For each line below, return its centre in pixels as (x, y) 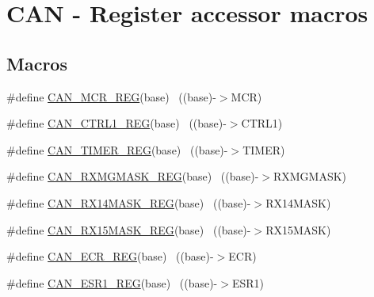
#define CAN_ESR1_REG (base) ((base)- (112, 282)
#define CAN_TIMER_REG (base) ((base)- (117, 149)
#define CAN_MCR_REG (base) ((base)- (111, 96)
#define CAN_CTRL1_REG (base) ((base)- (116, 123)
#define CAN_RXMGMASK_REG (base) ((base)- (133, 176)
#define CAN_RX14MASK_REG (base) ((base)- (129, 202)
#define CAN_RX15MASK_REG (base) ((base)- (129, 229)
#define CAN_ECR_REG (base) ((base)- (110, 256)
